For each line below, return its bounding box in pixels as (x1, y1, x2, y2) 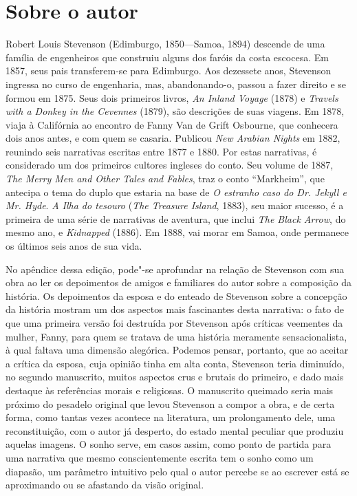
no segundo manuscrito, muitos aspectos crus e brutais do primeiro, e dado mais (6, 369, 344, 384)
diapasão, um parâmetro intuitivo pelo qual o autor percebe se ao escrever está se (6, 464, 349, 478)
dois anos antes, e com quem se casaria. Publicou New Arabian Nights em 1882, (6, 131, 340, 145)
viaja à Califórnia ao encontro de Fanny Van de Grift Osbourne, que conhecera (6, 117, 338, 131)
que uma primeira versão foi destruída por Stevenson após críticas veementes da (6, 316, 343, 330)
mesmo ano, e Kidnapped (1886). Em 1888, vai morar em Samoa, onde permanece (6, 225, 349, 239)
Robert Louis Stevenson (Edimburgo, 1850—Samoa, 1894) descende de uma (6, 36, 325, 51)
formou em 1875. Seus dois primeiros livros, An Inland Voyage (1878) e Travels (6, 90, 338, 105)
